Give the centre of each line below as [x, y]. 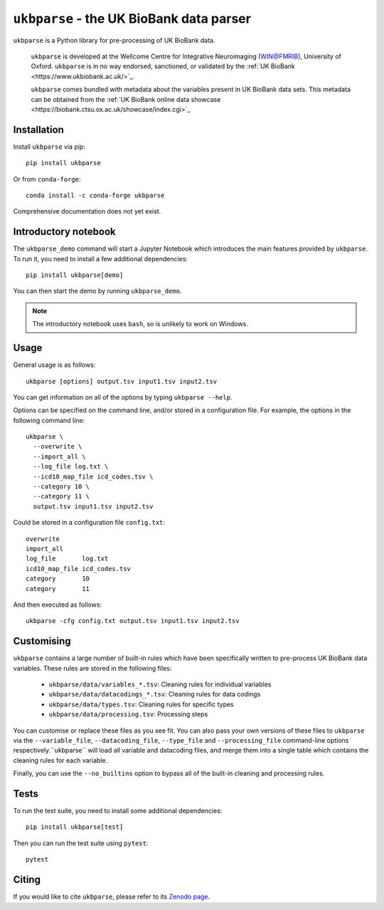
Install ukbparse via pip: [49, 147]
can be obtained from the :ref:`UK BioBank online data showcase [126, 99]
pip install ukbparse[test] [75, 827]
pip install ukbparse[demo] [75, 275]
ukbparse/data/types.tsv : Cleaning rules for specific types [141, 704]
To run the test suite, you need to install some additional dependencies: [118, 811]
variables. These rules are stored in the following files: [92, 668]
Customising [42, 641]
